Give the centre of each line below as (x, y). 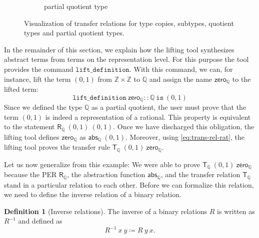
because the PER (30, 174)
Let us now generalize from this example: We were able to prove (102, 164)
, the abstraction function (106, 174)
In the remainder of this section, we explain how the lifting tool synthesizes (119, 49)
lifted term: (21, 89)
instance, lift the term (37, 79)
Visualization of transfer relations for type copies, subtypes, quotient (129, 23)
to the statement (29, 126)
